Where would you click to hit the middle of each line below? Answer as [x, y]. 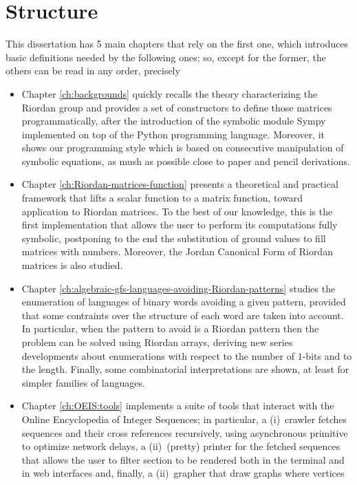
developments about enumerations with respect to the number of [158, 355]
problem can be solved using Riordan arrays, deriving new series [157, 342]
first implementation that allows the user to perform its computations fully [180, 225]
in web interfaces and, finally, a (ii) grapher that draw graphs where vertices [183, 473]
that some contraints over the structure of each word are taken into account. [183, 315]
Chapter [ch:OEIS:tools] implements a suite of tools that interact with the [178, 406]
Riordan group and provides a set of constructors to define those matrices [177, 107]
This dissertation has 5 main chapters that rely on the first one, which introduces [177, 44]
